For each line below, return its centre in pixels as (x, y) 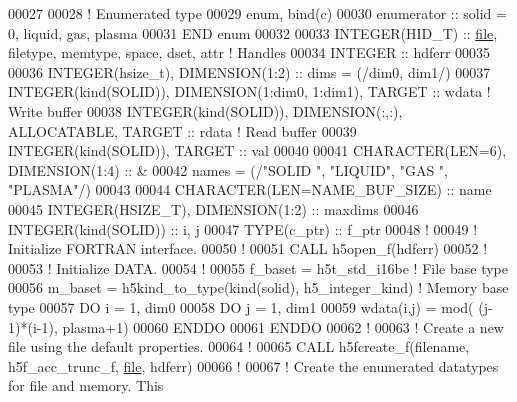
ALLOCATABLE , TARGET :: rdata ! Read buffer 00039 (182, 130)
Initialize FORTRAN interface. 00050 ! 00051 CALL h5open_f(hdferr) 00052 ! (248, 248)
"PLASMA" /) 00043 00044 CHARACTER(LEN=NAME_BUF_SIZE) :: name (250, 189)
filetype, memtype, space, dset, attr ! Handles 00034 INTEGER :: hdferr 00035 (249, 52)
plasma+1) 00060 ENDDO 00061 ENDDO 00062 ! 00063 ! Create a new (283, 326)
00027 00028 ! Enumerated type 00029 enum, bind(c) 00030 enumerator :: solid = (257, 13)
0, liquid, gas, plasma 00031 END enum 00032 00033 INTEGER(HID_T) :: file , (253, 32)
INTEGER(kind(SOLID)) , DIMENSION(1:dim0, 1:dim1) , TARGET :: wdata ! (249, 91)
